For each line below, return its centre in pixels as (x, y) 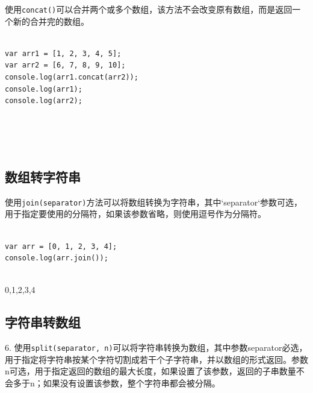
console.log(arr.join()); (57, 258)
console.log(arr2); (44, 101)
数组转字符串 (43, 176)
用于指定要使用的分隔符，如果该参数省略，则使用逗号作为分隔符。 (135, 214)
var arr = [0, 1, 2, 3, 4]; (61, 246)
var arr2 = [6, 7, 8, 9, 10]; (65, 65)
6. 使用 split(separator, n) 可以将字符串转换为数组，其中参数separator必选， (156, 347)
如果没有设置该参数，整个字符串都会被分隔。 (132, 383)
